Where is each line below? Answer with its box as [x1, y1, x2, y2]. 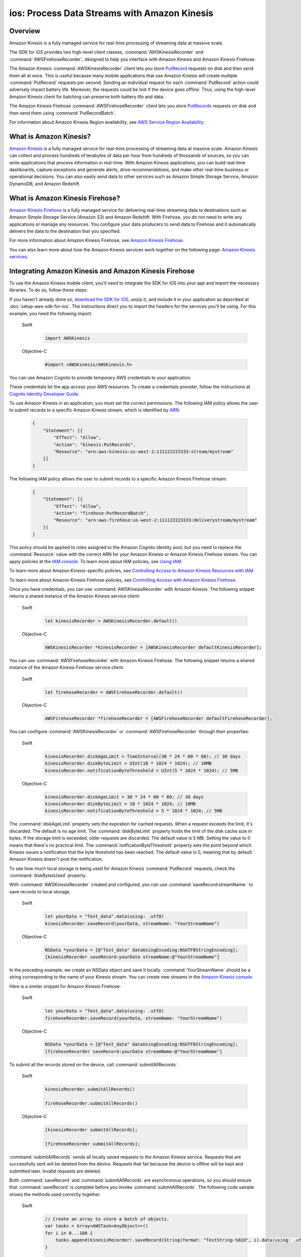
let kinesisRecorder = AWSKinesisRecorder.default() [45, 618, 178, 623]
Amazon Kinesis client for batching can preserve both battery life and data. [9, 94, 165, 100]
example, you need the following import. [9, 310, 93, 316]
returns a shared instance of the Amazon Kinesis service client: [9, 593, 140, 599]
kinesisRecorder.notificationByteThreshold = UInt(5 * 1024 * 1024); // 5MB [45, 767, 238, 773]
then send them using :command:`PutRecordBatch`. [9, 110, 116, 116]
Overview [9, 27, 41, 35]
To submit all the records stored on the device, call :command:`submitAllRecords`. [9, 1061, 179, 1067]
